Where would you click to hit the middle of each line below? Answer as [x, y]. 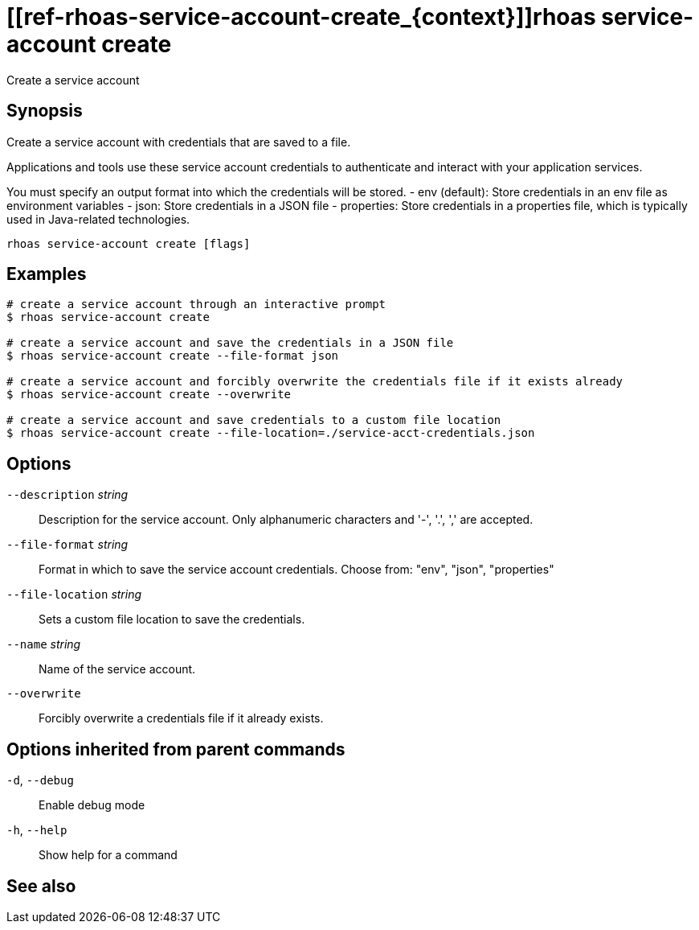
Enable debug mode [92, 805]
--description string [67, 495]
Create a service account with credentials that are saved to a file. [179, 142]
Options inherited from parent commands [176, 749]
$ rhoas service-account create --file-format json [173, 356]
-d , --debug [40, 780]
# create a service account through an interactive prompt [196, 305]
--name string [44, 644]
